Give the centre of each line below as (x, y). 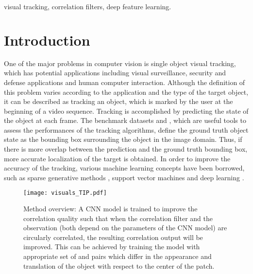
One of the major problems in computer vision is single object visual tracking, (120, 63)
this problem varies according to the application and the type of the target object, (126, 92)
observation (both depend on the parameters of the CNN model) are (125, 228)
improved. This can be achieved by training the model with (112, 247)
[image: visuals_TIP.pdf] (65, 193)
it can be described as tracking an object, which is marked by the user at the (118, 101)
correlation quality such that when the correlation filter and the (118, 218)
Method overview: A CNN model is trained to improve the (110, 209)
